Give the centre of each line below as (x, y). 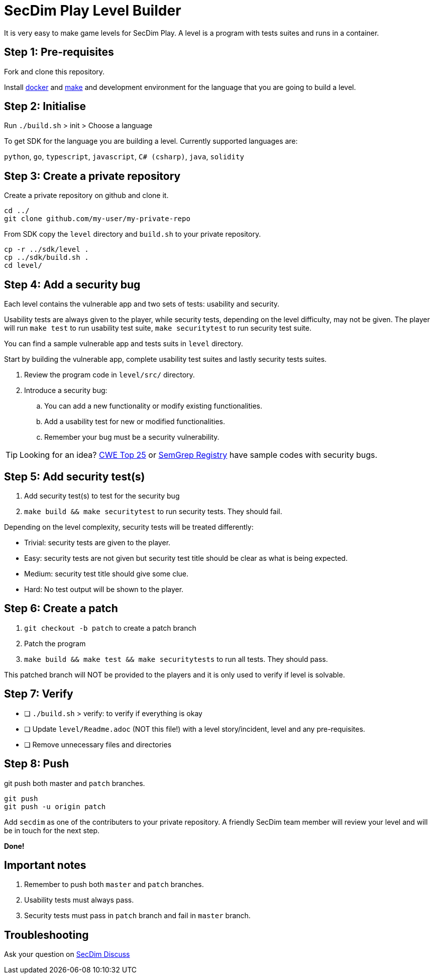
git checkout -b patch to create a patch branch (110, 628)
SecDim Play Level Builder (93, 11)
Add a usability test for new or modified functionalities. (135, 422)
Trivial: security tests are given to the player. (97, 542)
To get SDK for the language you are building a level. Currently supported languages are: (151, 141)
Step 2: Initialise (45, 107)
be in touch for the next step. (52, 830)
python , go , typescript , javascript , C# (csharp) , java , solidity (124, 157)
